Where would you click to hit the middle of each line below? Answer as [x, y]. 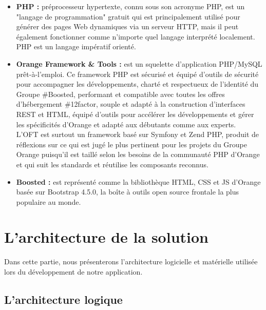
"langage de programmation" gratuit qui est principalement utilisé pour [128, 16]
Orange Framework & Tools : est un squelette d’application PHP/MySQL [139, 63]
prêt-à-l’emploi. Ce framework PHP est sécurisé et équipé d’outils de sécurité [137, 74]
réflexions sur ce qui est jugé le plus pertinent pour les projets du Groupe [131, 144]
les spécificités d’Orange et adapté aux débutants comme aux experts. [126, 124]
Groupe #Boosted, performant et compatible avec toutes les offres [120, 94]
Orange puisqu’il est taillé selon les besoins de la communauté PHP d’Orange [138, 154]
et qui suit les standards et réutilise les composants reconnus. [112, 164]
